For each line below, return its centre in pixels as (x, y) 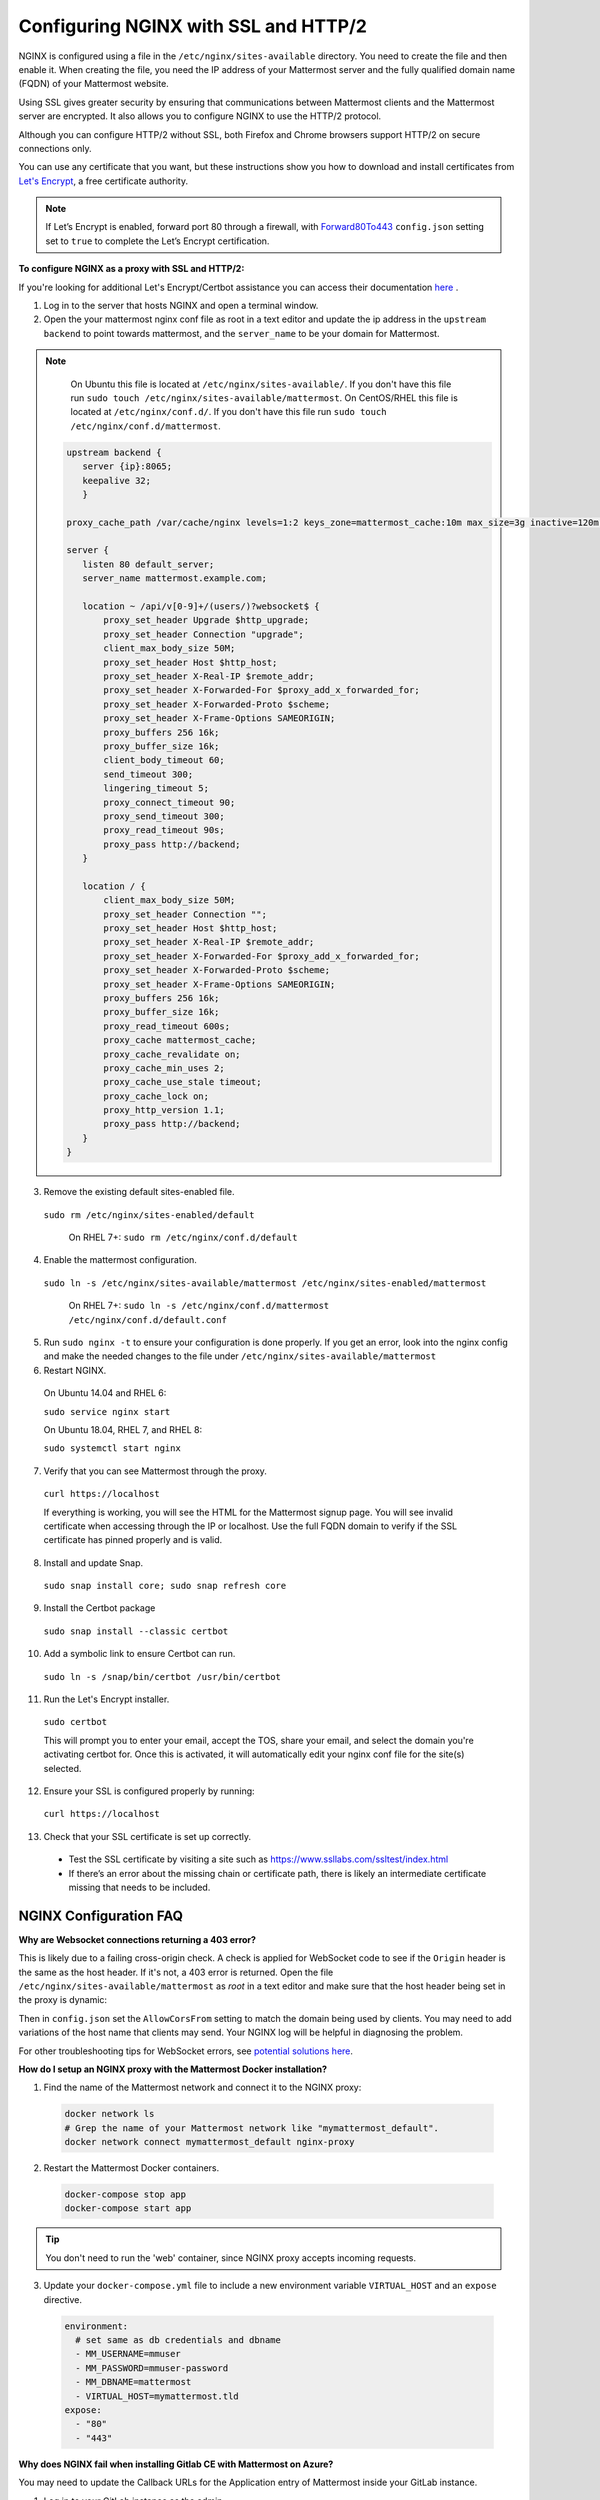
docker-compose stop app (125, 2194)
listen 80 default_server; (148, 564)
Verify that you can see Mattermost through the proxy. (155, 1471)
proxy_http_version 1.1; (164, 1110)
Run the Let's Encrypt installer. (106, 1699)
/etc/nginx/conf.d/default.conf (147, 1319)
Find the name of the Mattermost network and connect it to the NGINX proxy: (202, 2087)
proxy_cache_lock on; (156, 1096)
